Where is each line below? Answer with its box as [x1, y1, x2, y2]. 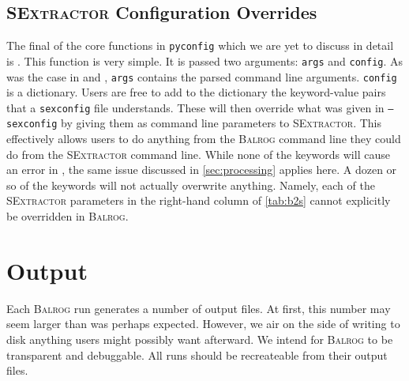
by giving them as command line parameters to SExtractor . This [61, 115, 381, 131]
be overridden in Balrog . [6, 208, 129, 224]
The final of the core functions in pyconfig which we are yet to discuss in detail [6, 37, 394, 54]
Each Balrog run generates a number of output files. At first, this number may [6, 300, 391, 316]
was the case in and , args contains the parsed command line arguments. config [6, 68, 397, 85]
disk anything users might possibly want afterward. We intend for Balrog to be [6, 330, 393, 347]
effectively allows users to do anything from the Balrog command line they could [6, 130, 401, 147]
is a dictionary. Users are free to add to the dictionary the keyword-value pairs [6, 84, 386, 100]
